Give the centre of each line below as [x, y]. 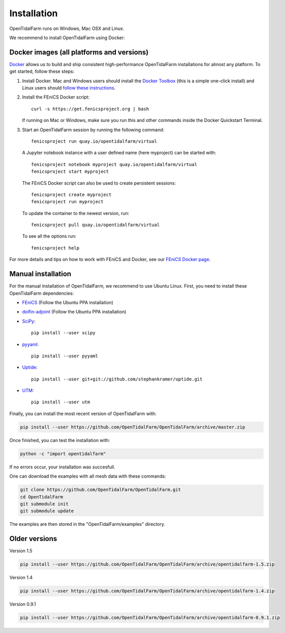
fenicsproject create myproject [71, 195]
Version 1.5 [21, 551]
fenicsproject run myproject [67, 202]
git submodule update [47, 511]
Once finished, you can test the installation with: [60, 440]
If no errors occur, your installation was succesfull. [62, 467]
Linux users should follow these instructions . [69, 88]
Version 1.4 [21, 578]
